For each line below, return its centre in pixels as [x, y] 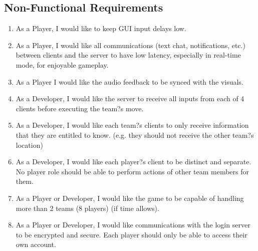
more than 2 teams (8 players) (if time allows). [87, 208]
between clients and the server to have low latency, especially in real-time [128, 55]
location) [29, 145]
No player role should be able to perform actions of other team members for [133, 171]
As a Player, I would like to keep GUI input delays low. [101, 28]
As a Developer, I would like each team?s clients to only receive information [132, 125]
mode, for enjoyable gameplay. [62, 64]
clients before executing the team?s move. [80, 108]
